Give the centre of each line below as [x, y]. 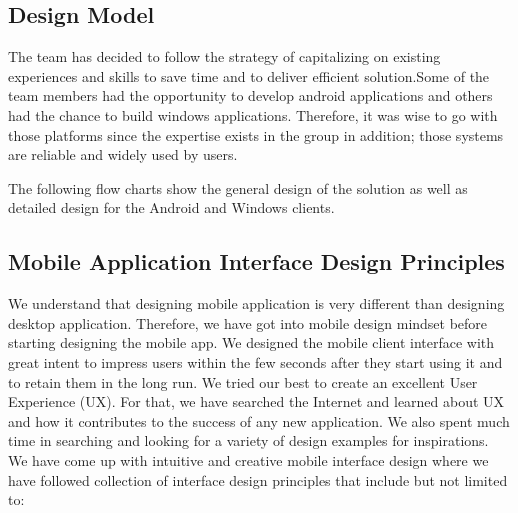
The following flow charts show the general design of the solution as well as [238, 187]
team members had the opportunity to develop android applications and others [250, 95]
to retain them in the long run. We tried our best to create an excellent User [243, 381]
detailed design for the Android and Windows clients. [171, 207]
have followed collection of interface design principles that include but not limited [258, 479]
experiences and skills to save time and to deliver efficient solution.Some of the [249, 75]
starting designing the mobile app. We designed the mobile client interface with [251, 342]
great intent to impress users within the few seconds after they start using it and [255, 361]
